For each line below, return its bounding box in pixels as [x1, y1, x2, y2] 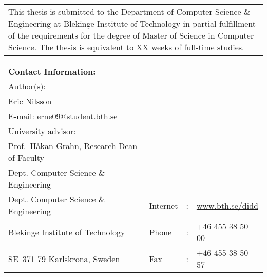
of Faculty [8, 152, 45, 163]
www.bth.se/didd [196, 199, 259, 211]
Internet [149, 199, 178, 211]
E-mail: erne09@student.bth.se [8, 110, 118, 122]
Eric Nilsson [8, 95, 52, 107]
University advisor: [8, 125, 76, 137]
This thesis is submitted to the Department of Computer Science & [8, 6, 251, 17]
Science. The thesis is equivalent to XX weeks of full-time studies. [8, 41, 244, 53]
